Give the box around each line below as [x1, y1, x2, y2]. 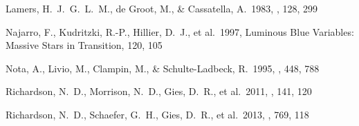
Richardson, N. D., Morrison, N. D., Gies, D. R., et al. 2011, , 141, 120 [6, 84, 312, 98]
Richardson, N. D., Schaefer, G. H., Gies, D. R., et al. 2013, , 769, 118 [6, 107, 309, 121]
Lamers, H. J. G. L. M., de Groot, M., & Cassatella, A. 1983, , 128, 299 [6, 1, 318, 15]
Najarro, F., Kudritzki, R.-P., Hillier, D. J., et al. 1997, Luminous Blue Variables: [6, 24, 354, 39]
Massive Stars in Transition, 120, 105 [6, 38, 163, 52]
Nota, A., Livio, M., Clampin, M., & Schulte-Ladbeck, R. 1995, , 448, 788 [6, 61, 320, 75]
